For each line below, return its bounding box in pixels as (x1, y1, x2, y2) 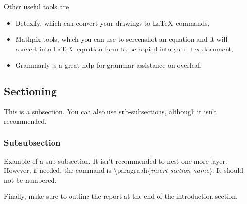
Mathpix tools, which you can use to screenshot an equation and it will (15, 34, 228, 44)
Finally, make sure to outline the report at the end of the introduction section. (4, 191, 238, 201)
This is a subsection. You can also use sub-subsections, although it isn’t (4, 106, 217, 117)
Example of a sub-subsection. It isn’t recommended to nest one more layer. (4, 155, 227, 166)
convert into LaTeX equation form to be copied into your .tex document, (15, 43, 233, 53)
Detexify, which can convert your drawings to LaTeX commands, (15, 17, 210, 28)
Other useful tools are (4, 1, 69, 11)
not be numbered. (4, 174, 57, 185)
